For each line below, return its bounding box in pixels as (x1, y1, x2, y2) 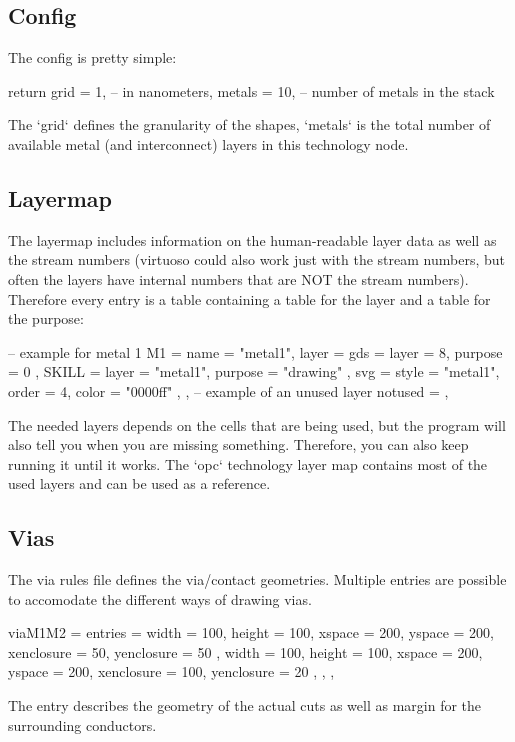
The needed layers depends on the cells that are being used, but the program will (8, 414, 506, 435)
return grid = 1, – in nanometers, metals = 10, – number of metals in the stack (8, 80, 495, 101)
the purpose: (8, 308, 84, 329)
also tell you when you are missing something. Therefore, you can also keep (8, 434, 469, 455)
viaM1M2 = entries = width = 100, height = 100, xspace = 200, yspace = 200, (8, 622, 494, 643)
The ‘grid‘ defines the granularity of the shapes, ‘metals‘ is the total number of (8, 114, 491, 135)
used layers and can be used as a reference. (8, 473, 271, 494)
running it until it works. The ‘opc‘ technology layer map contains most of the (8, 453, 488, 474)
